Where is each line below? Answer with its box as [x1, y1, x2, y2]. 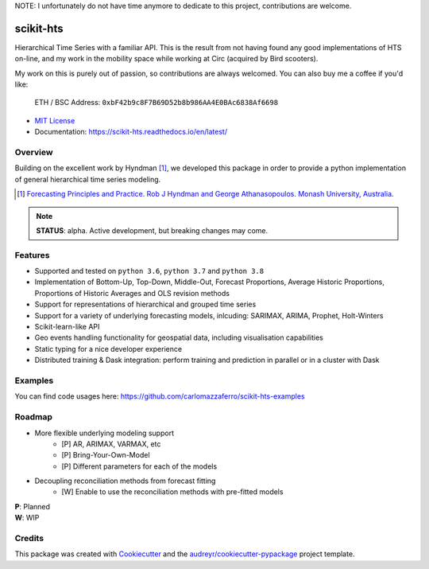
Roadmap [14, 411, 53, 423]
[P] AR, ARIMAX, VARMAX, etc [61, 438, 161, 449]
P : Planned [14, 501, 51, 511]
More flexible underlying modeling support [34, 428, 175, 438]
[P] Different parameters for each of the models [61, 462, 218, 471]
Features [14, 249, 50, 260]
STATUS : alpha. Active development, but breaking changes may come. [36, 225, 269, 235]
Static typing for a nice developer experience [34, 344, 183, 353]
